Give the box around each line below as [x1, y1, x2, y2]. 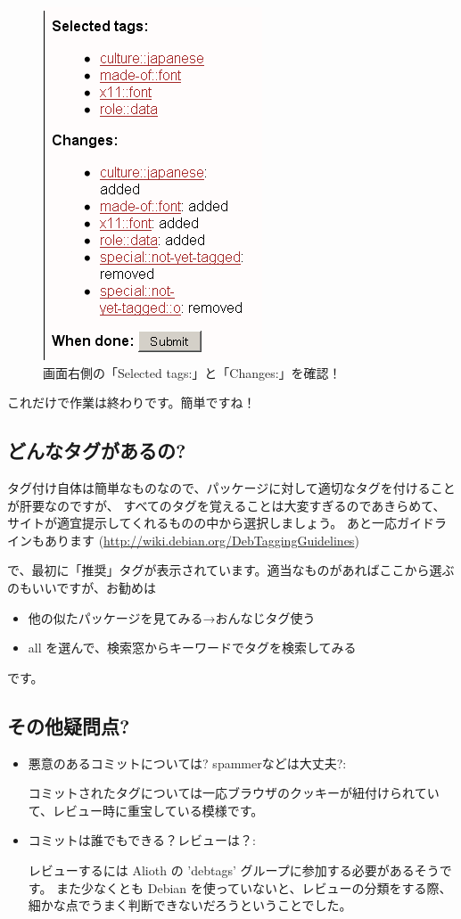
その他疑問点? [7, 711, 130, 739]
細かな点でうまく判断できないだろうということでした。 [28, 896, 352, 915]
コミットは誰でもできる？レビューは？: [28, 831, 256, 849]
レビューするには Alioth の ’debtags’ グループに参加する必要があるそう [28, 860, 440, 879]
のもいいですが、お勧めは [7, 578, 157, 596]
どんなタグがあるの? [7, 437, 186, 464]
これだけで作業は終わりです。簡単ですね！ [7, 393, 256, 412]
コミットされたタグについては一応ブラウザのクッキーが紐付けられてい [28, 784, 440, 802]
